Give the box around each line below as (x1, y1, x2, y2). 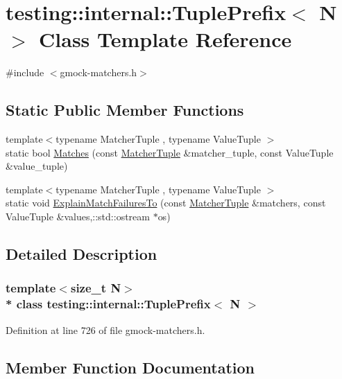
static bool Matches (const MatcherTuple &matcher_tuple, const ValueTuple (6, 145, 334, 159)
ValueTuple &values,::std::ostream (6, 209, 150, 224)
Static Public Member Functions (6, 99, 244, 121)
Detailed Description (6, 243, 157, 265)
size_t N (70, 279, 121, 297)
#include (6, 65, 44, 80)
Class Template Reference (39, 25, 292, 53)
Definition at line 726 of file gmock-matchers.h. (6, 322, 205, 337)
